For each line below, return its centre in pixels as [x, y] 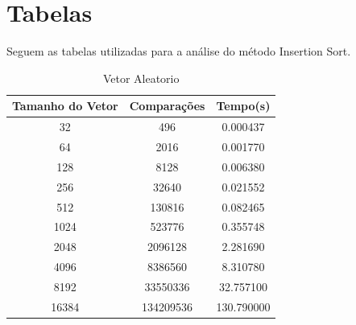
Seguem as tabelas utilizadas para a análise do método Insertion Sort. [179, 51]
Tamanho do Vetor [65, 106]
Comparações [167, 106]
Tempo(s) [243, 106]
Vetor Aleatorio [141, 78]
